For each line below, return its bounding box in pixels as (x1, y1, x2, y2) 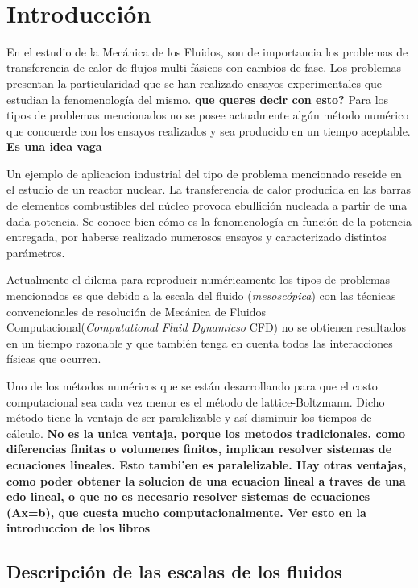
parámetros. (6, 244, 65, 261)
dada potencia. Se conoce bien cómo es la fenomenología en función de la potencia (6, 212, 412, 229)
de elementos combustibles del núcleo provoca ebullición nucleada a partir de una (6, 197, 408, 214)
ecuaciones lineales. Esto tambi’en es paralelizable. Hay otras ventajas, (6, 456, 407, 473)
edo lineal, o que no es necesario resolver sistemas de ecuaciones (6, 488, 370, 505)
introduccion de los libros (6, 519, 151, 536)
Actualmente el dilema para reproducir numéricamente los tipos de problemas (6, 271, 391, 288)
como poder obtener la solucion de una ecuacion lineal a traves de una (6, 472, 406, 489)
